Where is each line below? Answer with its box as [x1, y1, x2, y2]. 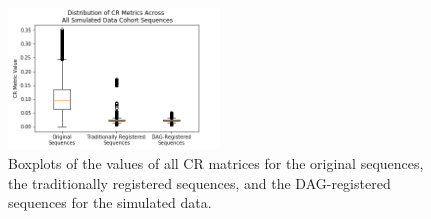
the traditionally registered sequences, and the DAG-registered [8, 172, 391, 193]
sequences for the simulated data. [8, 192, 212, 213]
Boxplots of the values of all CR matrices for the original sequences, [8, 152, 424, 173]
